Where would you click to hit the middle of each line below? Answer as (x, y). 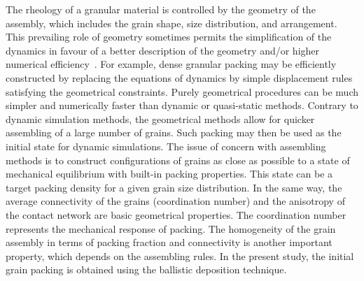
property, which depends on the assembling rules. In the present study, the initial (180, 255)
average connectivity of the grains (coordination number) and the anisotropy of (175, 201)
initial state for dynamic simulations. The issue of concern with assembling (166, 146)
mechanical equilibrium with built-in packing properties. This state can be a (169, 174)
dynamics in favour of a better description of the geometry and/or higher (163, 50)
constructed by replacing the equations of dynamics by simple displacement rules (179, 77)
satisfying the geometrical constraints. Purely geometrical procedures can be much (182, 91)
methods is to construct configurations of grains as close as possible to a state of (178, 160)
